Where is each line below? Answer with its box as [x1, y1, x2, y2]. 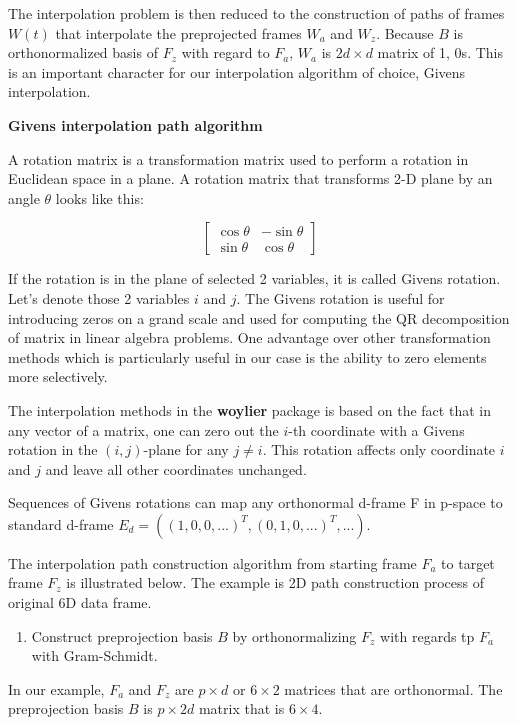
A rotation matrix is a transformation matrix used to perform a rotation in [8, 148, 469, 169]
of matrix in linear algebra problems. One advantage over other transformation [8, 327, 491, 348]
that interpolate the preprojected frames [55, 22, 302, 43]
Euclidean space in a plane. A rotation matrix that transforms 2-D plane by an [8, 168, 493, 189]
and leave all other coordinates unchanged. [45, 458, 307, 479]
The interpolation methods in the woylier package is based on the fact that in [8, 399, 491, 420]
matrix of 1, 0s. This [377, 42, 503, 63]
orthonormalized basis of [8, 42, 158, 63]
